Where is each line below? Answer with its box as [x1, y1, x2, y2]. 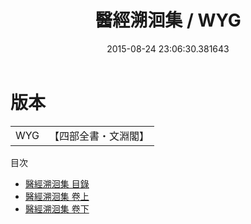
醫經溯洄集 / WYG [94, 9, 242, 32]
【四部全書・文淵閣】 [49, 129, 150, 143]
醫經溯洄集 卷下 [24, 202, 90, 215]
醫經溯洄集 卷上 [24, 190, 90, 202]
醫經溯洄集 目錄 [24, 177, 90, 190]
